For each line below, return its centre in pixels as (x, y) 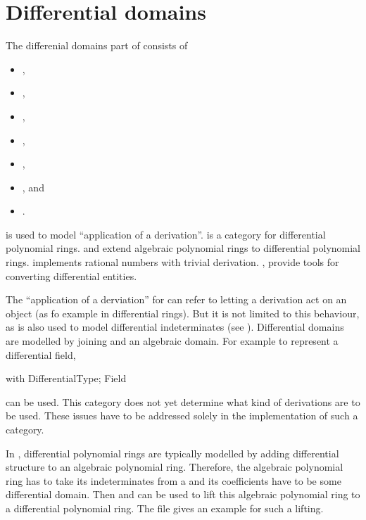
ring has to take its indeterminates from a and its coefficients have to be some (173, 480)
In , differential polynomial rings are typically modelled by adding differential (172, 453)
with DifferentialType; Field (66, 378)
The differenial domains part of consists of (97, 45)
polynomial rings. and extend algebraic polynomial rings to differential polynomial (183, 248)
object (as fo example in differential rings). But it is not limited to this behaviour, (183, 313)
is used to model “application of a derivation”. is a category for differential (166, 234)
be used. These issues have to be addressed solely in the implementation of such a (182, 416)
